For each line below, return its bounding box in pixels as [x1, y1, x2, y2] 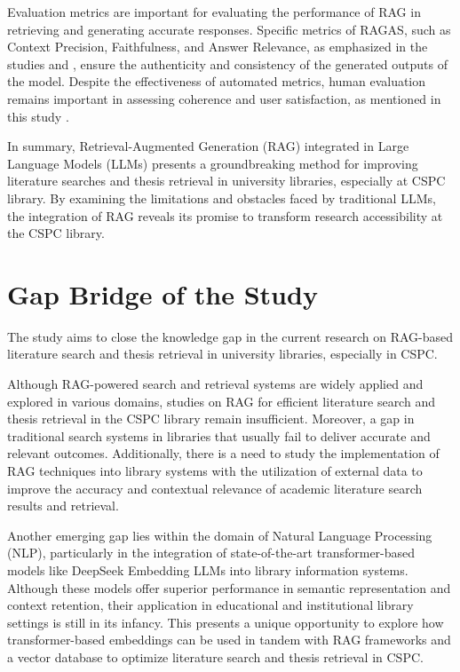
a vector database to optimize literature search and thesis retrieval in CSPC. [7, 647, 424, 666]
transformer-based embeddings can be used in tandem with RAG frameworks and [7, 630, 451, 649]
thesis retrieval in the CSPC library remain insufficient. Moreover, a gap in [7, 409, 415, 428]
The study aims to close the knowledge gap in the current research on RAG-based [7, 327, 454, 345]
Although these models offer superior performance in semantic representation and [7, 578, 451, 597]
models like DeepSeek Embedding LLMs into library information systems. [7, 560, 408, 579]
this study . [7, 107, 69, 125]
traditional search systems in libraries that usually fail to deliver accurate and [7, 426, 431, 445]
